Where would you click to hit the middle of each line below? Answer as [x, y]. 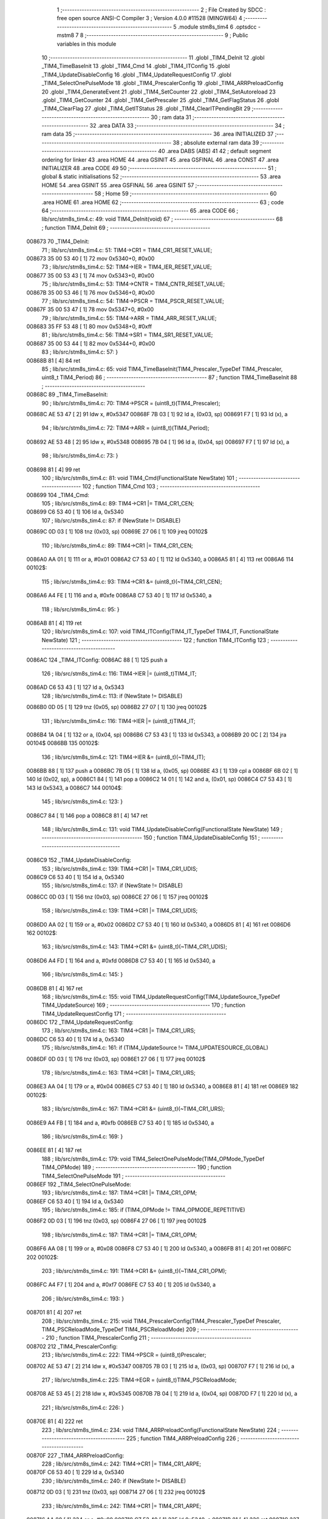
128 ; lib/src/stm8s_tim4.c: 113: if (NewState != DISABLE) [112, 696]
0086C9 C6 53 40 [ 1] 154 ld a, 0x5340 [75, 877]
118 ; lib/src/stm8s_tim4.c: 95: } [80, 609]
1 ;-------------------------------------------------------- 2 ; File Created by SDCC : [162, 10]
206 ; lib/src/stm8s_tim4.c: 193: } [83, 1298]
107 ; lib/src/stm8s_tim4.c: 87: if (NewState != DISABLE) [111, 520]
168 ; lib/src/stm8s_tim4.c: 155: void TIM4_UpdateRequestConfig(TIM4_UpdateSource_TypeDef [161, 996]
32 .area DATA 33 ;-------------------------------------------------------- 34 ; [187, 126]
